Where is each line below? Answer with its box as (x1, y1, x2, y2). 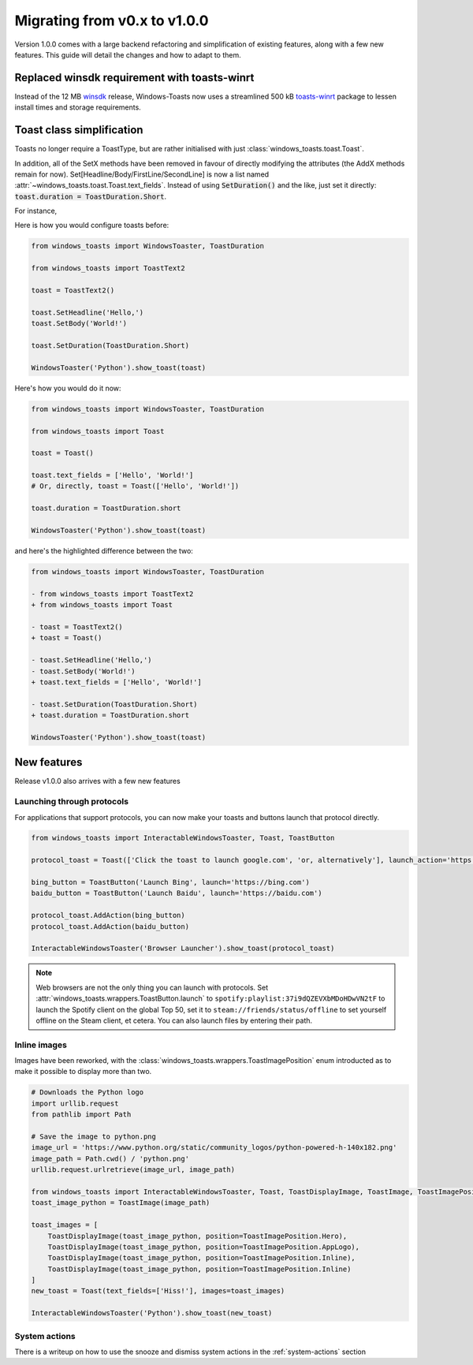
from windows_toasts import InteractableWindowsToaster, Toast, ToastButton (31, 834, 335, 843)
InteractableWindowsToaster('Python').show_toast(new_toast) (31, 1309, 273, 1318)
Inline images (14, 1039, 67, 1050)
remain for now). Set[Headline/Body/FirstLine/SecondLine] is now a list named (14, 170, 270, 179)
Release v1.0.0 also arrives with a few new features (14, 777, 181, 786)
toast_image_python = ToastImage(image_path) (31, 1199, 210, 1207)
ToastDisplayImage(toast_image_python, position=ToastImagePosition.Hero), (47, 1231, 348, 1240)
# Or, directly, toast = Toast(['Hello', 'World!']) (31, 482, 240, 490)
